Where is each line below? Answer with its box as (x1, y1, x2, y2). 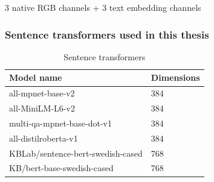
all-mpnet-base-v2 (9, 87, 75, 99)
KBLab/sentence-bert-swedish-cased (9, 146, 143, 159)
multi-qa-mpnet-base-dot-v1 (9, 116, 112, 129)
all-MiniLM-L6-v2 (9, 102, 75, 115)
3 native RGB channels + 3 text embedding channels (5, 1, 201, 13)
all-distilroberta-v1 (9, 131, 78, 144)
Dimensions (151, 71, 200, 84)
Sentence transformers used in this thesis (5, 27, 209, 42)
